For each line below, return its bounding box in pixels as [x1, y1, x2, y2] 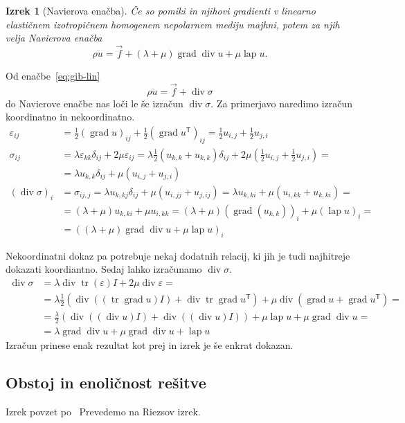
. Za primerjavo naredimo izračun [210, 96, 353, 110]
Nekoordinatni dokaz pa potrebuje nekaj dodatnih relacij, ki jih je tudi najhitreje [6, 248, 350, 262]
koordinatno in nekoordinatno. [6, 109, 135, 124]
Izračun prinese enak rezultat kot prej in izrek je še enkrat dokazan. [6, 338, 294, 352]
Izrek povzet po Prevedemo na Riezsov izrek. [6, 404, 201, 419]
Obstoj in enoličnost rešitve [6, 372, 206, 393]
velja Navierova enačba [6, 30, 102, 45]
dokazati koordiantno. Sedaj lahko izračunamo [6, 262, 202, 276]
